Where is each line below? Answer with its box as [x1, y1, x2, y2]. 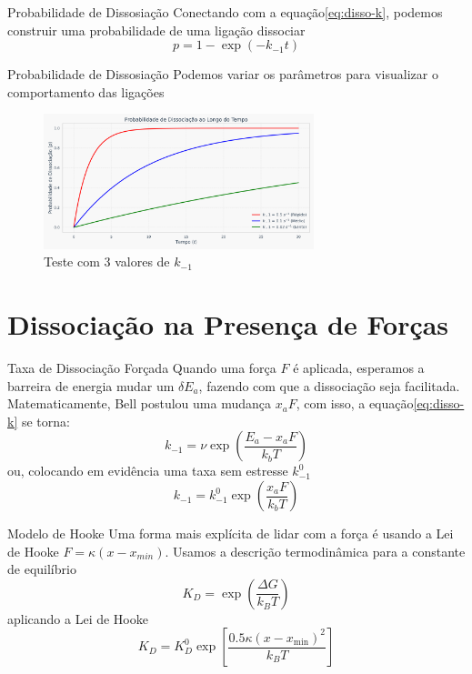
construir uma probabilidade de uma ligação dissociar [7, 20, 306, 39]
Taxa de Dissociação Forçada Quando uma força [7, 358, 276, 377]
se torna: [21, 411, 70, 430]
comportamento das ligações [7, 82, 165, 101]
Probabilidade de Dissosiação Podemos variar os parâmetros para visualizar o [7, 65, 438, 84]
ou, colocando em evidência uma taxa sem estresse [7, 461, 288, 480]
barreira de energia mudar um [7, 376, 175, 395]
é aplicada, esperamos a [293, 358, 425, 377]
